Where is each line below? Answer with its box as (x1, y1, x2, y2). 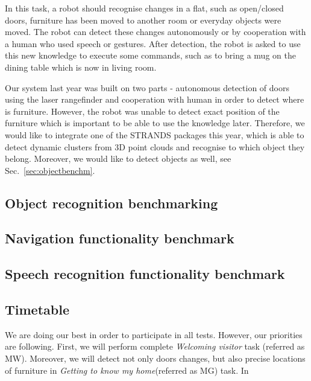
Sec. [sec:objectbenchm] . (5, 164, 95, 176)
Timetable (5, 300, 69, 319)
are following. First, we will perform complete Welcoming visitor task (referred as (5, 340, 305, 353)
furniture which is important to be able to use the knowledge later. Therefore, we (5, 117, 305, 129)
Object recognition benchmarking (5, 193, 218, 212)
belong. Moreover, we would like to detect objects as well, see (5, 152, 231, 165)
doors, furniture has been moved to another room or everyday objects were (5, 13, 281, 26)
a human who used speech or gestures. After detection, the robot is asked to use (5, 37, 301, 50)
